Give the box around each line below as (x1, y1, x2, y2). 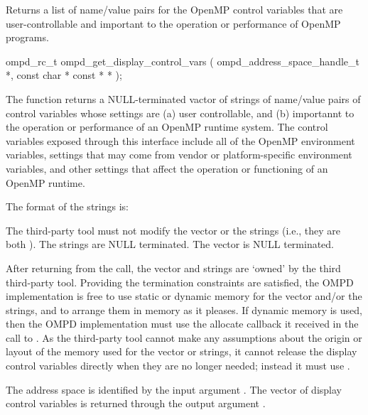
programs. (6, 30, 49, 45)
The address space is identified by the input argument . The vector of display (6, 382, 342, 397)
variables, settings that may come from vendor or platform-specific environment (6, 147, 352, 162)
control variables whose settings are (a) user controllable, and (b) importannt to (6, 105, 355, 120)
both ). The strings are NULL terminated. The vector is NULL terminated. (6, 237, 335, 252)
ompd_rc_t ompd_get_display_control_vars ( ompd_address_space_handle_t (6, 53, 359, 68)
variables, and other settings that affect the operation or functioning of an (6, 161, 328, 176)
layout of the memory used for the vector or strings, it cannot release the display (6, 344, 357, 359)
